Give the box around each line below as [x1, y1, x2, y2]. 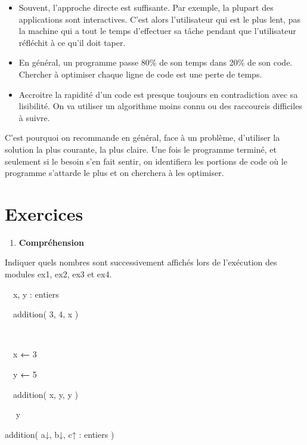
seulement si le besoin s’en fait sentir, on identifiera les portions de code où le [5, 154, 287, 167]
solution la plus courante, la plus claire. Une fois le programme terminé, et [5, 143, 277, 155]
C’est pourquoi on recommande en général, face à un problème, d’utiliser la [5, 131, 280, 144]
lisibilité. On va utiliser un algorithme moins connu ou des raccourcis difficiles [18, 100, 302, 112]
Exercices [5, 201, 83, 225]
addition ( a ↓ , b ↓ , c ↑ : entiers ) [5, 428, 114, 440]
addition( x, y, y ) [13, 388, 78, 400]
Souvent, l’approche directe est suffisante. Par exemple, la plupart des [18, 1, 274, 13]
